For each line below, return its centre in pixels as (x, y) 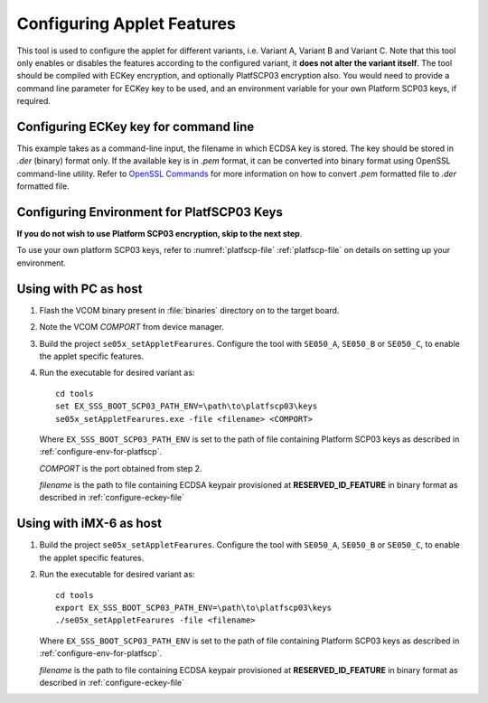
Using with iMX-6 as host (89, 524)
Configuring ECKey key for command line (136, 127)
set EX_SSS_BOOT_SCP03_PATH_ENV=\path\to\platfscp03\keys (187, 406)
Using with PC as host (80, 289)
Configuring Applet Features (127, 23)
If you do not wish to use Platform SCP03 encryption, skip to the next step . (160, 234)
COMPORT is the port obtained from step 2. (121, 468)
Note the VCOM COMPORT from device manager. (132, 327)
